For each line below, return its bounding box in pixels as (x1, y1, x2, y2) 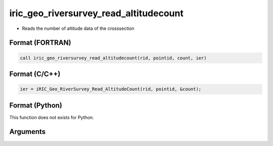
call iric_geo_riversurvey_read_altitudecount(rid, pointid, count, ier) (20, 55, 207, 61)
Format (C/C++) (9, 69, 61, 78)
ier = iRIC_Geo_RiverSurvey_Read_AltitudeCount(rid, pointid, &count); (20, 86, 202, 92)
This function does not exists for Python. (9, 114, 94, 120)
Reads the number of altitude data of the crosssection (22, 25, 134, 31)
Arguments (9, 127, 46, 136)
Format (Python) (9, 101, 63, 109)
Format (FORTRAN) (9, 39, 71, 47)
